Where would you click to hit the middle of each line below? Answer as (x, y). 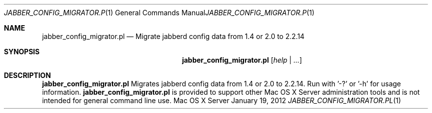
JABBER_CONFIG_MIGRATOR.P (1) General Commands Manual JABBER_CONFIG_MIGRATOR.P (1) (159, 13)
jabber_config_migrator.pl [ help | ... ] (242, 60)
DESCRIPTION (28, 75)
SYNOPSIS (22, 52)
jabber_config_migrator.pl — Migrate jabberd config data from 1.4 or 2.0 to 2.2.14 (173, 36)
